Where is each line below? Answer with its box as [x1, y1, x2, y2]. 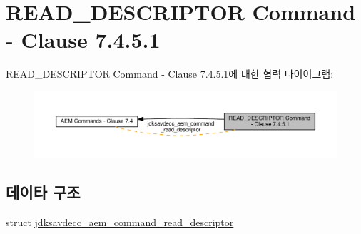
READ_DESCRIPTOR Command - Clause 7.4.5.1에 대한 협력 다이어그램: [6, 66, 334, 81]
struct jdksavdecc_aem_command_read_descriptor [6, 214, 234, 229]
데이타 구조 [6, 181, 81, 203]
